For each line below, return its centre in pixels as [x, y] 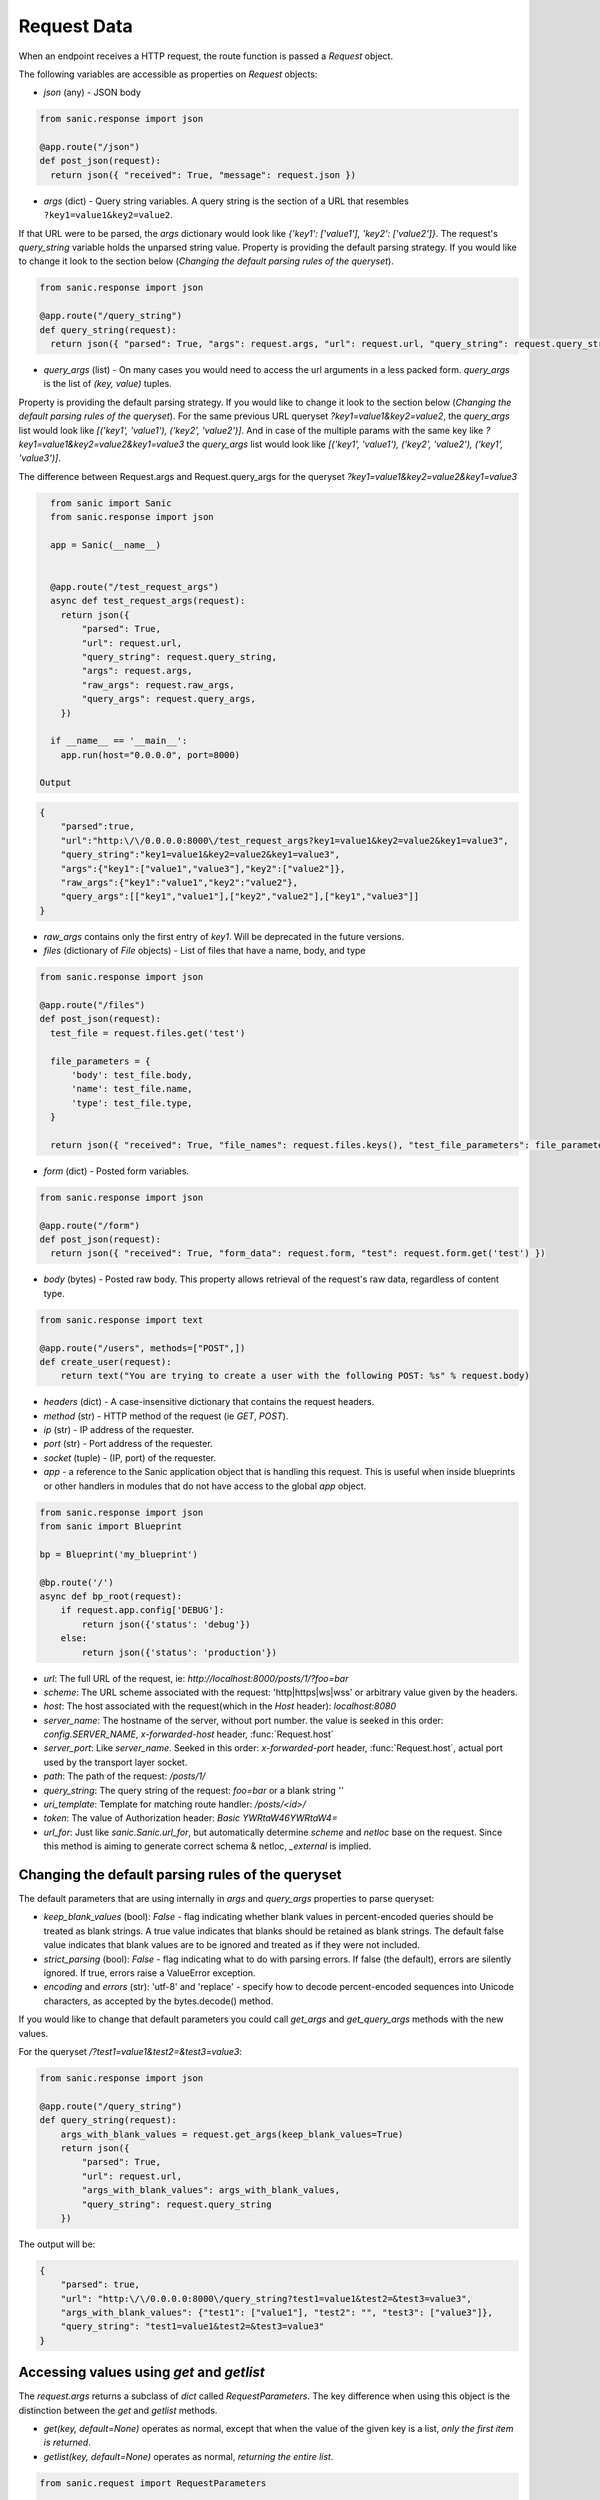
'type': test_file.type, [132, 1103]
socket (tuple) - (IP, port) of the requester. [130, 1457]
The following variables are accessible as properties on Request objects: [168, 74]
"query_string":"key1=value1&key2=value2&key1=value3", [200, 854]
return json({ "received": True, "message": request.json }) [203, 174]
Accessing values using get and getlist [141, 2372]
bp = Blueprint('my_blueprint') [119, 1554]
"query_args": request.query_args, [169, 699]
